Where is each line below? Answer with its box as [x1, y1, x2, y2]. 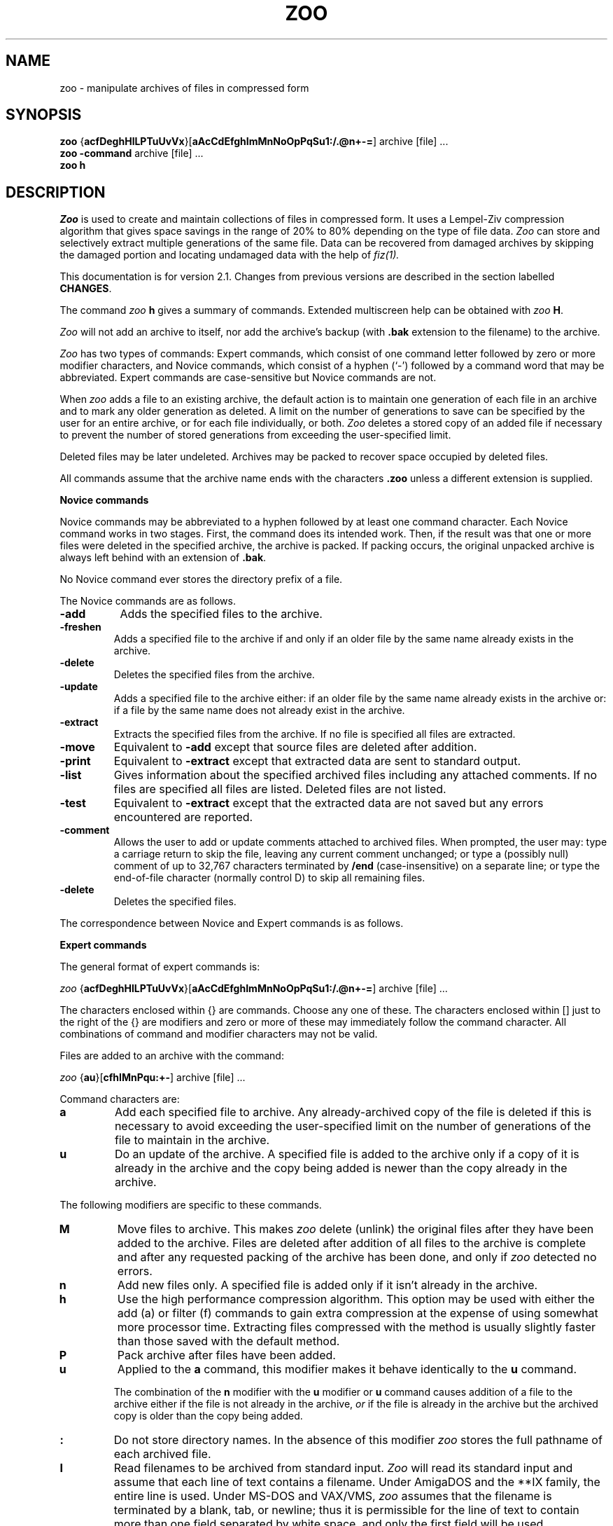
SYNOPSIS [6, 106, 82, 124]
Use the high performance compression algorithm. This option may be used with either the [117, 1292, 595, 1307]
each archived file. [113, 1447, 211, 1462]
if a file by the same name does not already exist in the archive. [113, 704, 405, 717]
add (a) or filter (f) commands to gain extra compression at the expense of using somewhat [117, 1306, 598, 1321]
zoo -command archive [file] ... [59, 147, 204, 160]
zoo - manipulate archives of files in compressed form [59, 81, 309, 94]
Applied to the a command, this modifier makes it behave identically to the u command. [117, 1362, 577, 1377]
